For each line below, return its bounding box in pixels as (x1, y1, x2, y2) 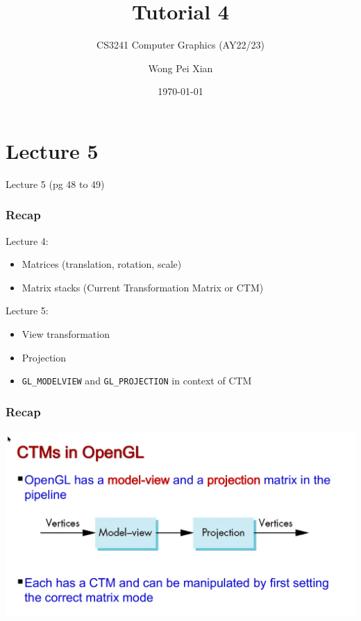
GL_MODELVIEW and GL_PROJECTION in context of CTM (22, 373, 252, 388)
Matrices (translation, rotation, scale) (22, 257, 182, 271)
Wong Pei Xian (148, 60, 213, 75)
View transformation (22, 327, 110, 341)
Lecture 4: (6, 233, 49, 248)
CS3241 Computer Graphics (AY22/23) (96, 37, 265, 52)
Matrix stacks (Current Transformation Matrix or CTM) (22, 280, 264, 294)
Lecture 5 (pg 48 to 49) (6, 176, 105, 191)
